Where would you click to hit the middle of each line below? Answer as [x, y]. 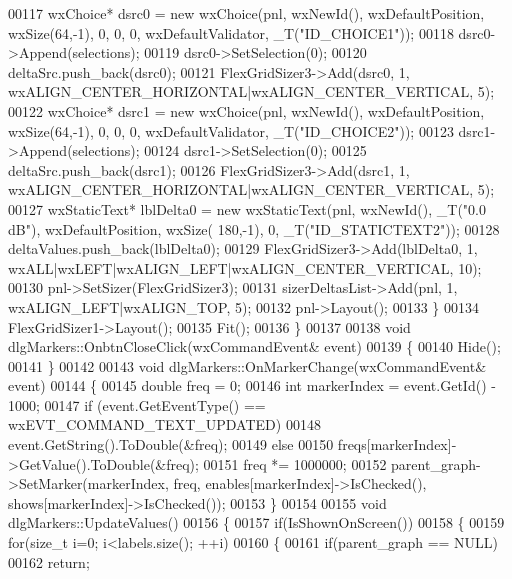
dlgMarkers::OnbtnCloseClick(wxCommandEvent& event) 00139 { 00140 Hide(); [254, 346]
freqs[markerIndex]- [397, 444]
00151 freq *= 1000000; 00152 [295, 463]
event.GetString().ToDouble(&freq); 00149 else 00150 [171, 444]
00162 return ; [49, 561]
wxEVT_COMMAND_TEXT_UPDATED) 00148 [164, 424]
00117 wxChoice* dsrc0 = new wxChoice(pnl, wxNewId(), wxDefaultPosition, [246, 13]
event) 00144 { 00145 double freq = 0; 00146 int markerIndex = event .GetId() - [252, 385]
